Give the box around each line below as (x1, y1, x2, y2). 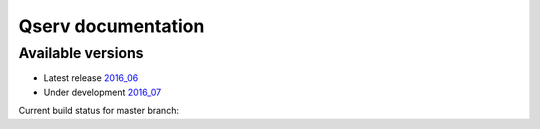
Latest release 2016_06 (43, 72, 139, 84)
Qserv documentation (18, 15, 205, 37)
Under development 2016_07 (43, 86, 162, 98)
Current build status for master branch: (18, 105, 180, 117)
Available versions (18, 44, 144, 62)
